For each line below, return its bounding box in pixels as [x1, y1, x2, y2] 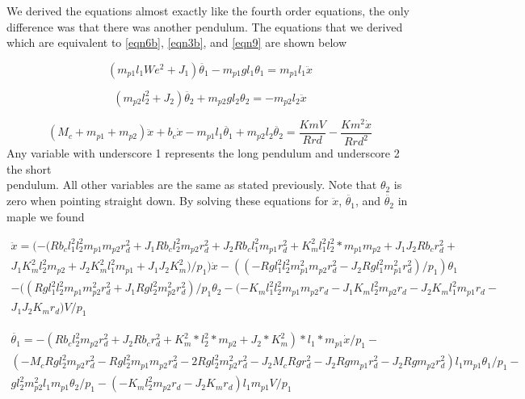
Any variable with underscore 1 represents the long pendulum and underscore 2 [6, 145, 400, 162]
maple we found [6, 208, 85, 225]
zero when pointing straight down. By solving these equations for [6, 192, 329, 209]
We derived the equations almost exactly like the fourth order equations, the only [6, 2, 409, 19]
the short [6, 160, 52, 177]
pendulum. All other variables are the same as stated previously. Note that [6, 176, 377, 193]
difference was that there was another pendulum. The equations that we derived [6, 18, 403, 35]
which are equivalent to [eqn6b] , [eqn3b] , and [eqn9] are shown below [6, 34, 347, 51]
